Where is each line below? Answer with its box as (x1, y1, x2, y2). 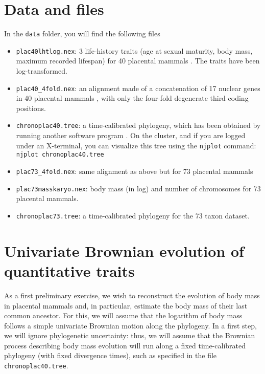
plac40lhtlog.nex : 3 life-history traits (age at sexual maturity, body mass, (16, 45, 253, 56)
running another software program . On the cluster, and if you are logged (16, 130, 246, 141)
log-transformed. (16, 65, 67, 76)
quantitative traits (4, 260, 135, 281)
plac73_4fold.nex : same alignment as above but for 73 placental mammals (16, 166, 253, 177)
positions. (16, 102, 46, 113)
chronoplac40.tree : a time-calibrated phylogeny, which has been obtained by (16, 120, 261, 130)
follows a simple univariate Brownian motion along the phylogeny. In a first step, (4, 320, 257, 331)
